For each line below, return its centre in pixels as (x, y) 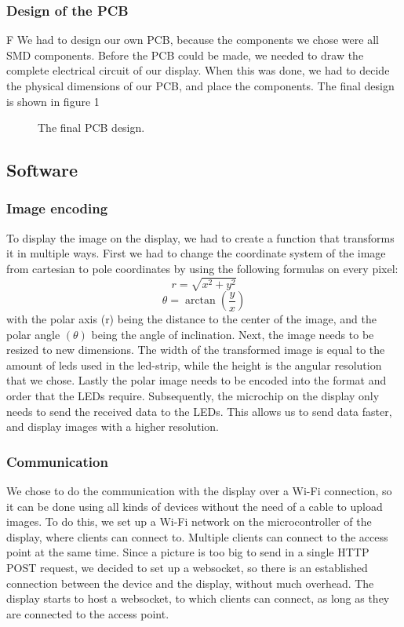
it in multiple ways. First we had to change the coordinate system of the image (196, 253)
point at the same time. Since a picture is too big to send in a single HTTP (188, 552)
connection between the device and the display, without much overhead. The (190, 583)
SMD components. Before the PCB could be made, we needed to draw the (185, 55)
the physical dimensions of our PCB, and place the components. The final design (200, 86)
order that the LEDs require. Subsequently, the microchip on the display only (193, 396)
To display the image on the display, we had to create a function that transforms (200, 237)
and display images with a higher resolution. (113, 427)
